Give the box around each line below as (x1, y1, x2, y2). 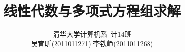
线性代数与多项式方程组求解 (3, 1, 181, 21)
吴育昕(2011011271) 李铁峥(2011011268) (31, 38, 153, 48)
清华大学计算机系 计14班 (53, 29, 131, 39)
